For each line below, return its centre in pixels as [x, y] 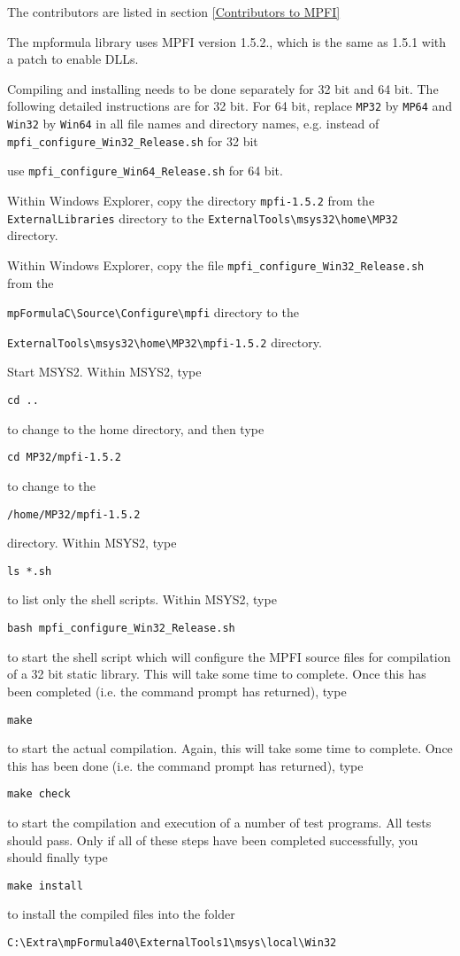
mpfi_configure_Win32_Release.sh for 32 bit [133, 140]
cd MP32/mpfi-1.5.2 [64, 458]
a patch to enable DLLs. [73, 59]
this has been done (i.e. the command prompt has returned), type [185, 765]
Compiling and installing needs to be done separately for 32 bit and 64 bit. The [223, 88]
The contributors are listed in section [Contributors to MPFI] [174, 12]
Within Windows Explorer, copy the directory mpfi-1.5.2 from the [191, 200]
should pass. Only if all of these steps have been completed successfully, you [213, 839]
